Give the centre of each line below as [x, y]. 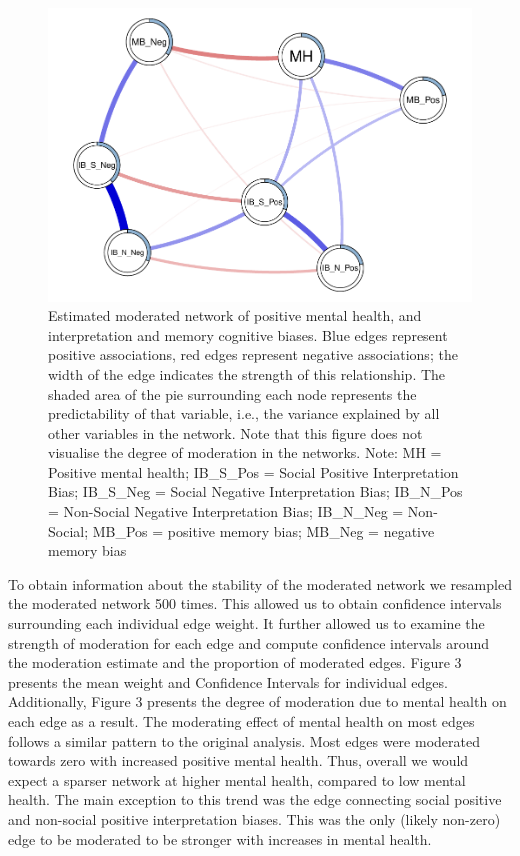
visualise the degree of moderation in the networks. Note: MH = [245, 452]
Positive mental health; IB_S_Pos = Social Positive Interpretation [253, 471]
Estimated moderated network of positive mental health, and [235, 315]
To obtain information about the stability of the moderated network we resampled [260, 583]
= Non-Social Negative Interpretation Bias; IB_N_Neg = [226, 511]
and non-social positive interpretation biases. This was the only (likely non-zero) [254, 818]
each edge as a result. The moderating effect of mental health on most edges [241, 721]
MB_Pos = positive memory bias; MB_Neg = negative [263, 530]
